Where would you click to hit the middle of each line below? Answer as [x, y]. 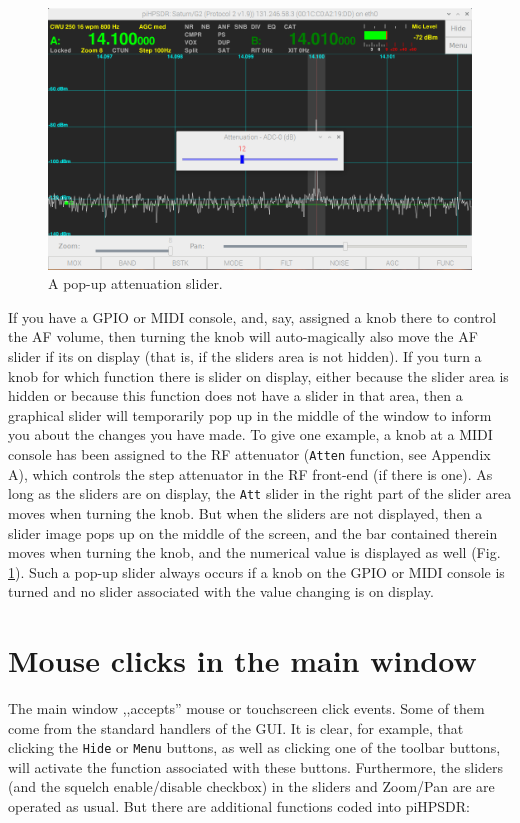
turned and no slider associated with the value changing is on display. [221, 591]
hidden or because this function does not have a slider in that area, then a [235, 395]
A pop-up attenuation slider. [135, 283]
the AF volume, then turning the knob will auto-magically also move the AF [243, 336]
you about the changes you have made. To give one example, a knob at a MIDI [250, 434]
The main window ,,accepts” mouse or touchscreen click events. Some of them [246, 708]
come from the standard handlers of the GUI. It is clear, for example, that [236, 727]
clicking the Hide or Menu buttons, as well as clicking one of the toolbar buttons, [254, 747]
